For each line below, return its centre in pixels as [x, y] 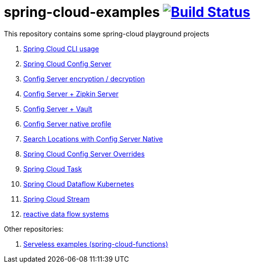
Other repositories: [34, 229]
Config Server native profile [67, 124]
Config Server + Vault [58, 109]
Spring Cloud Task [53, 169]
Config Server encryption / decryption [84, 79]
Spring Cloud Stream [56, 199]
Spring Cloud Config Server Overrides [84, 154]
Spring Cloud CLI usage [61, 48]
